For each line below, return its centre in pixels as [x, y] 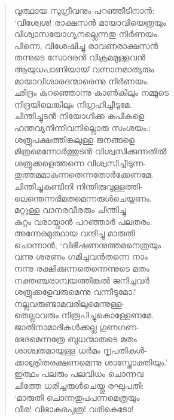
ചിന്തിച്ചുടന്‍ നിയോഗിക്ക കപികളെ [79, 116]
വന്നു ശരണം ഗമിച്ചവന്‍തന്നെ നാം [81, 256]
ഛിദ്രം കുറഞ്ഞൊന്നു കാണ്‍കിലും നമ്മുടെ [91, 92]
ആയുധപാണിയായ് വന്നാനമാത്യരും [84, 69]
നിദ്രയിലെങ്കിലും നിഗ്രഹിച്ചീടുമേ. [73, 104]
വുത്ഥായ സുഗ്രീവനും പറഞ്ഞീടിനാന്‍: [84, 10]
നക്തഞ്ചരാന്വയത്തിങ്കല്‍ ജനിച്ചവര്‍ [82, 280]
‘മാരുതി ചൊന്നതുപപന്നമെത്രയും [77, 397]
